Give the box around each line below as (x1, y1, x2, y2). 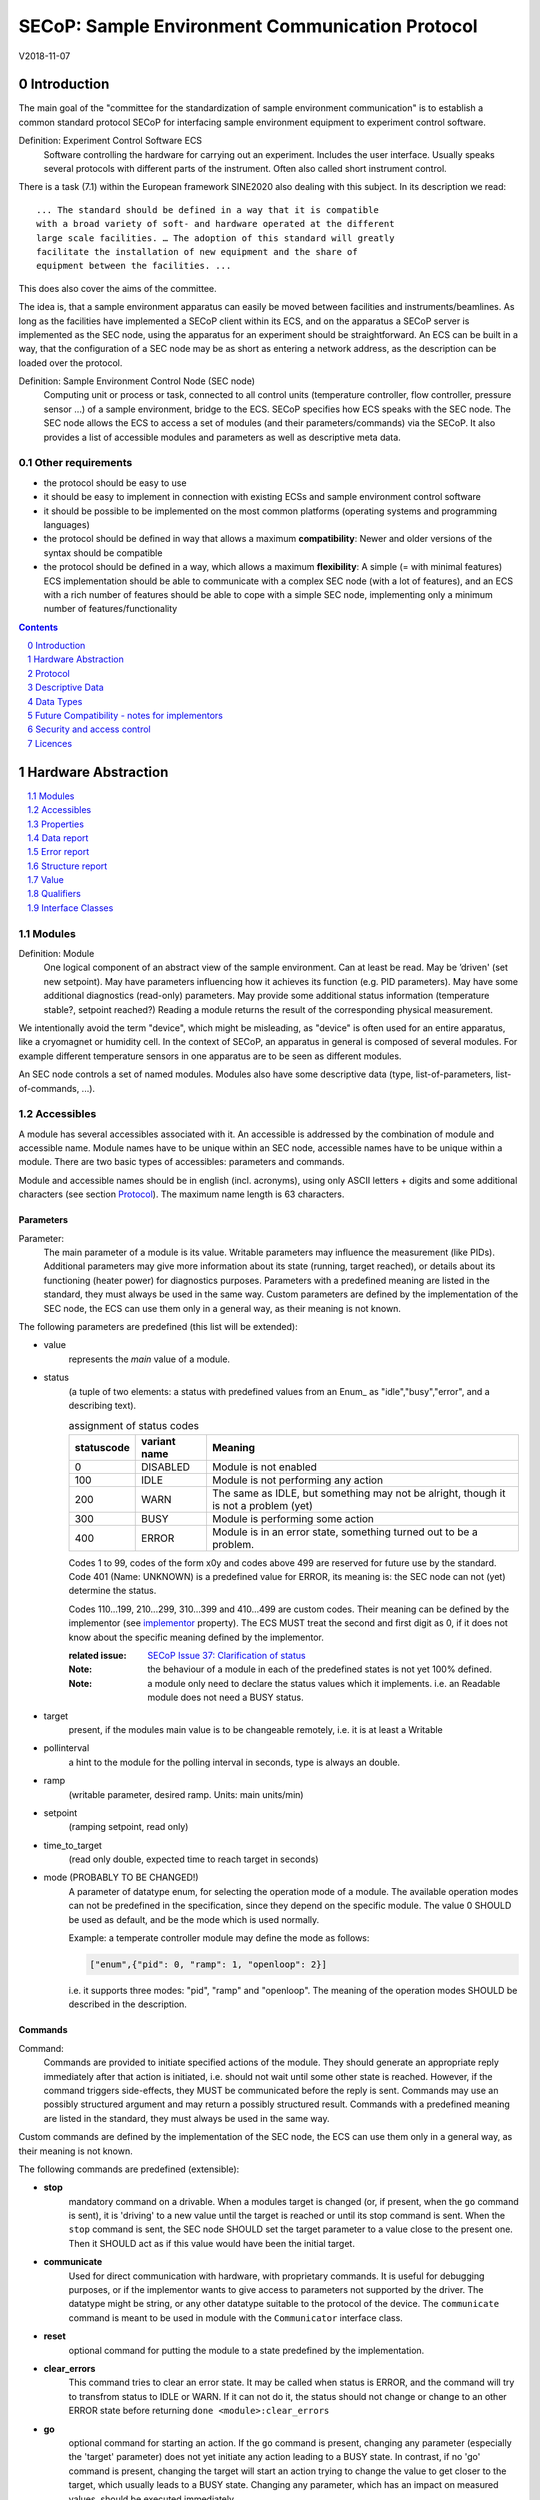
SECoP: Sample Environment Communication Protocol (18, 15, 479, 37)
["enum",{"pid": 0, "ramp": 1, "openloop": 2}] (89, 1959, 327, 1970)
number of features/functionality (43, 603, 178, 615)
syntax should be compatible (43, 546, 163, 559)
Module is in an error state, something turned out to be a (211, 1525, 479, 1539)
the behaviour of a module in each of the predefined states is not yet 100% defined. (147, 1663, 492, 1675)
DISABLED (141, 1460, 190, 1474)
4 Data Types (27, 695, 83, 707)
